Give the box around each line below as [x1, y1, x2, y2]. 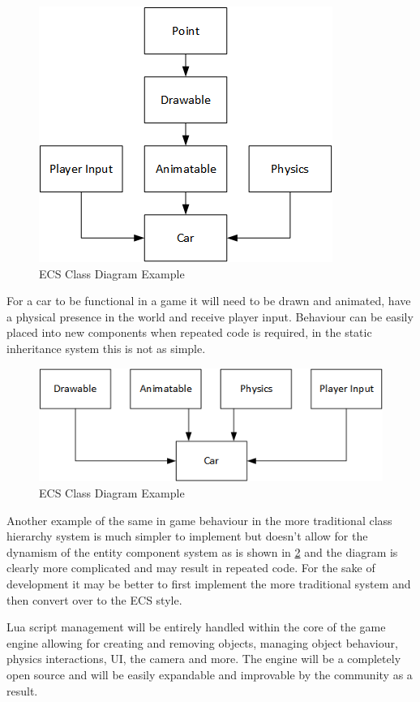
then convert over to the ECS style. [6, 591, 182, 608]
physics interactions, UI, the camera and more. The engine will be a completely [6, 650, 401, 667]
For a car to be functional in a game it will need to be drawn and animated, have [6, 292, 411, 309]
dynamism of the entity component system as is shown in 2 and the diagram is [6, 543, 398, 560]
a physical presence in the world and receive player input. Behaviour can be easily [6, 308, 414, 325]
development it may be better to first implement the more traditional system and [6, 575, 411, 592]
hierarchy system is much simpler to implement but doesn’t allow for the [6, 528, 368, 545]
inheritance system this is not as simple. [6, 339, 206, 356]
